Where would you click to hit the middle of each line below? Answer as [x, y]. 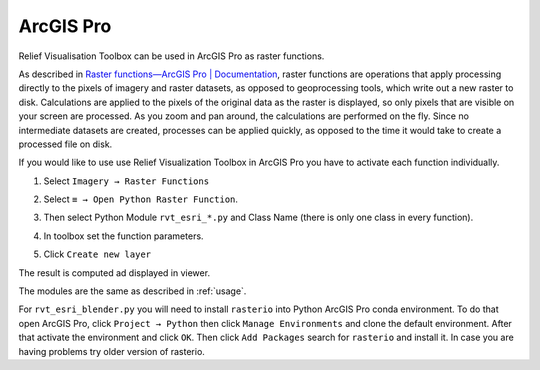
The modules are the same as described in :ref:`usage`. [132, 291]
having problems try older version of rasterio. [111, 351]
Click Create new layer [97, 254]
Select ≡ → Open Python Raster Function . [141, 199]
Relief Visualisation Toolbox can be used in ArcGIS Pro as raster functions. [171, 56]
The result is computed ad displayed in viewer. [114, 272]
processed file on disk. [65, 144]
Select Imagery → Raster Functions [126, 181]
